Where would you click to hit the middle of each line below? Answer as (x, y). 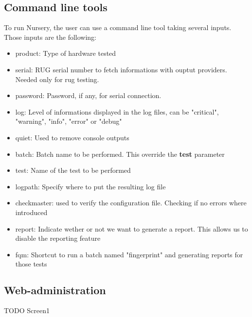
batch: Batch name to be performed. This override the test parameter (120, 154)
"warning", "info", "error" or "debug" (69, 121)
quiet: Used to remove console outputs (72, 137)
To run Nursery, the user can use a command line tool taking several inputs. (118, 27)
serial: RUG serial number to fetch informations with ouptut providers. (121, 69)
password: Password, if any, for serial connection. (88, 95)
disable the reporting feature (58, 238)
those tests (31, 264)
